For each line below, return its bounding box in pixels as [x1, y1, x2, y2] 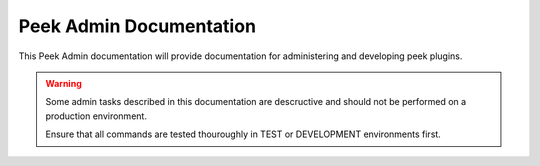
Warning [45, 77, 82, 89]
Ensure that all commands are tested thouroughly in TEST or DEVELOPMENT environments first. [45, 128, 442, 140]
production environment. [45, 110, 147, 122]
